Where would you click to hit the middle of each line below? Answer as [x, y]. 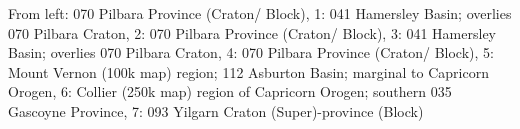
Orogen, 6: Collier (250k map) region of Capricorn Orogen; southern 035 [230, 91]
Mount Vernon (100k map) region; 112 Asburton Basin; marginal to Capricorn [248, 71]
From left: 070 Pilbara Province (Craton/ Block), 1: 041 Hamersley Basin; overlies [260, 13]
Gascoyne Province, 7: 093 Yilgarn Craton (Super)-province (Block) [216, 110]
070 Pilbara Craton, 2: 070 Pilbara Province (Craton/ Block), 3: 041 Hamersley [252, 32]
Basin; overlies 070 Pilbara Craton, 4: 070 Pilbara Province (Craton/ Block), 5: [251, 52]
